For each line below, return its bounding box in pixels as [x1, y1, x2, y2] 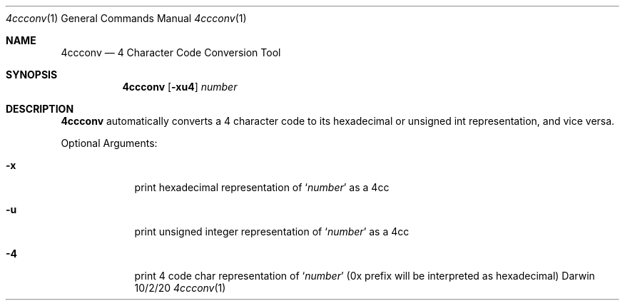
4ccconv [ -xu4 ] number [122, 81, 238, 93]
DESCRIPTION [6, 103, 74, 115]
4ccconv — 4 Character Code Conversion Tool [61, 46, 281, 58]
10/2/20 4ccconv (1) [134, 282, 226, 294]
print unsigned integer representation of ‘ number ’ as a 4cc [134, 225, 410, 238]
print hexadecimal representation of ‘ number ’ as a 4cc [134, 181, 390, 193]
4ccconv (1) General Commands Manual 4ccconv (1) [6, 12, 247, 24]
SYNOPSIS [6, 68, 58, 81]
